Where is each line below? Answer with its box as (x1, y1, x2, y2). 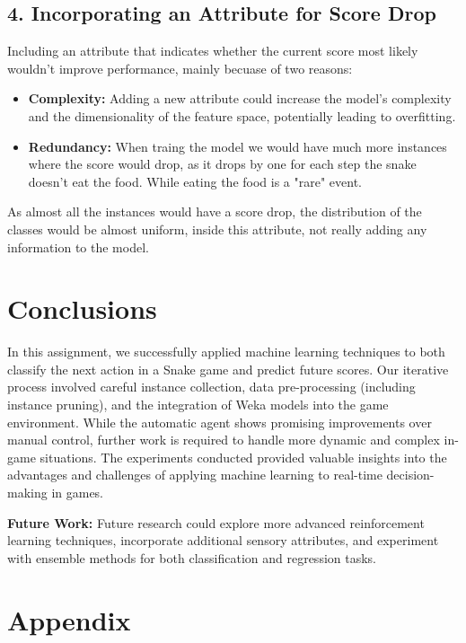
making (7, 483, 48, 502)
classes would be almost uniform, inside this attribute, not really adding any (7, 219, 427, 238)
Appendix (7, 601, 131, 638)
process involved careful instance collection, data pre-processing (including (7, 377, 416, 396)
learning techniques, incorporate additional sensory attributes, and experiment (7, 531, 439, 550)
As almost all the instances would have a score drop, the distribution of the (7, 202, 422, 221)
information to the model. (7, 237, 149, 256)
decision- (386, 465, 435, 484)
